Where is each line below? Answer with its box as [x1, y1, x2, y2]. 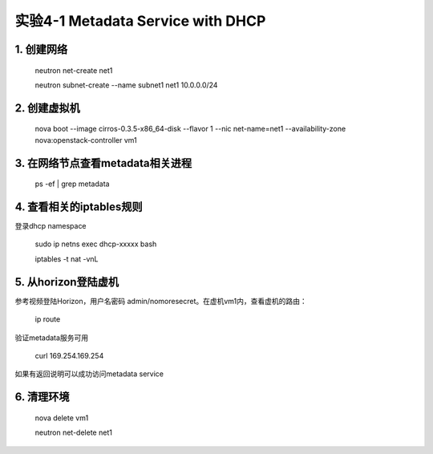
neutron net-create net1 [34, 65, 113, 75]
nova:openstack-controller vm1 [34, 135, 137, 144]
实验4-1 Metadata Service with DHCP [14, 12, 266, 30]
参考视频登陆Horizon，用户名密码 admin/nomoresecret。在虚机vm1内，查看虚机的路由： [14, 296, 308, 306]
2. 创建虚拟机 [14, 101, 80, 115]
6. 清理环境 [14, 390, 70, 404]
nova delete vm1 [34, 413, 89, 423]
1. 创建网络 [14, 43, 68, 56]
